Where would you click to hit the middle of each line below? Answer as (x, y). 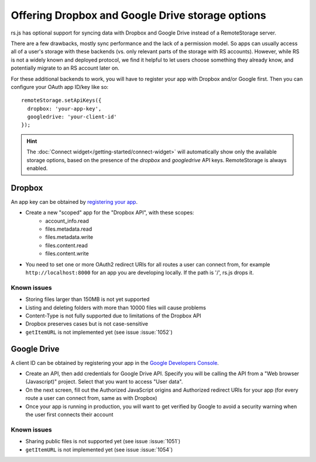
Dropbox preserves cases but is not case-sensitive (87, 324)
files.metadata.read (69, 229)
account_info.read (67, 221)
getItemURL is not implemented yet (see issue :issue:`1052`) (99, 332)
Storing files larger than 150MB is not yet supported (87, 299)
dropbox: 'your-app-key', (64, 109)
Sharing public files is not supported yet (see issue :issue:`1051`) (103, 442)
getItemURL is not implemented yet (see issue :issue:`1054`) (99, 449)
